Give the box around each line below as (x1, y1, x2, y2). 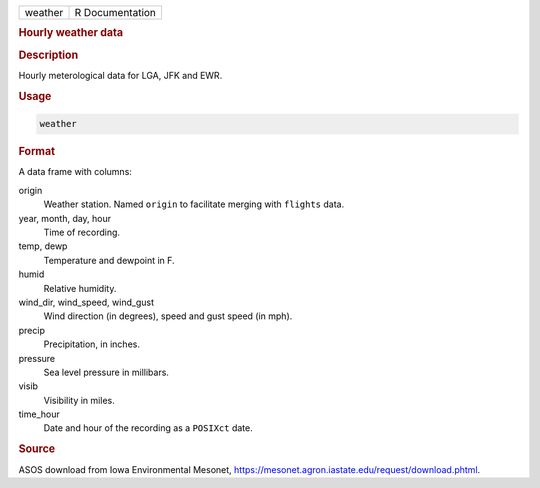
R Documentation (74, 6, 157, 19)
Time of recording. (43, 226, 120, 238)
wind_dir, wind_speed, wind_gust (18, 296, 155, 308)
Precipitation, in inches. (43, 338, 140, 350)
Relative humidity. (43, 282, 117, 294)
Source (18, 442, 56, 456)
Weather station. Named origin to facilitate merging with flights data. (43, 198, 345, 210)
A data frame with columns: (18, 166, 132, 178)
